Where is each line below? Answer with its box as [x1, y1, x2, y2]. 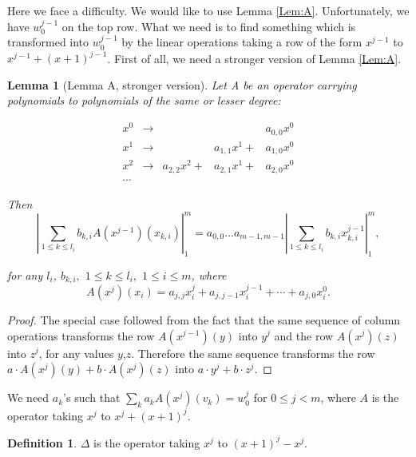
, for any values [38, 344, 114, 361]
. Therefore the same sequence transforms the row [131, 344, 375, 361]
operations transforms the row [7, 327, 155, 344]
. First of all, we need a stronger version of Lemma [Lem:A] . [107, 50, 402, 66]
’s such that [63, 389, 121, 406]
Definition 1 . [7, 434, 77, 451]
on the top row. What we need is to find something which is [61, 18, 356, 34]
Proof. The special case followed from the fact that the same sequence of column [7, 311, 401, 328]
